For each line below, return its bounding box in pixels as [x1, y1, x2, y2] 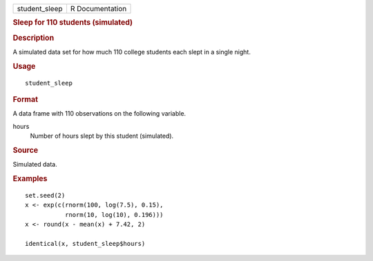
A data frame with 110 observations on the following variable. [12, 109, 186, 118]
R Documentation [70, 4, 127, 13]
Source [12, 145, 39, 155]
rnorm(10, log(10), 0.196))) [64, 211, 164, 218]
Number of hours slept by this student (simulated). [30, 132, 174, 140]
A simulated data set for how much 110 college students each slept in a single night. [12, 48, 251, 56]
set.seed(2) [25, 191, 66, 199]
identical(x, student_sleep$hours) [25, 240, 146, 247]
